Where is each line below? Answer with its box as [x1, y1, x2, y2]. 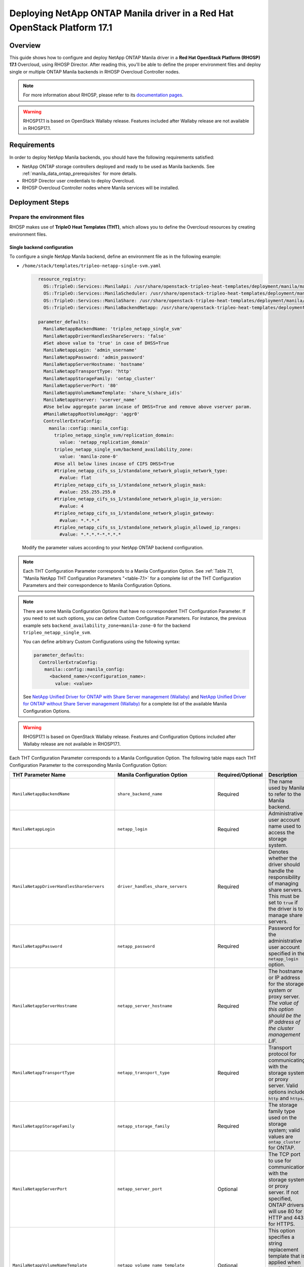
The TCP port [268, 1150, 301, 1158]
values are [268, 1133, 293, 1140]
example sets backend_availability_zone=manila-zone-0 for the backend [23, 622, 191, 628]
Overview [9, 41, 41, 50]
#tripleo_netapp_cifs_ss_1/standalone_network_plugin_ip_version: [54, 496, 223, 502]
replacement [268, 1246, 299, 1253]
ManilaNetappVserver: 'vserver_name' [43, 397, 137, 403]
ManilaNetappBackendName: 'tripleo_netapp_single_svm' [43, 326, 182, 332]
